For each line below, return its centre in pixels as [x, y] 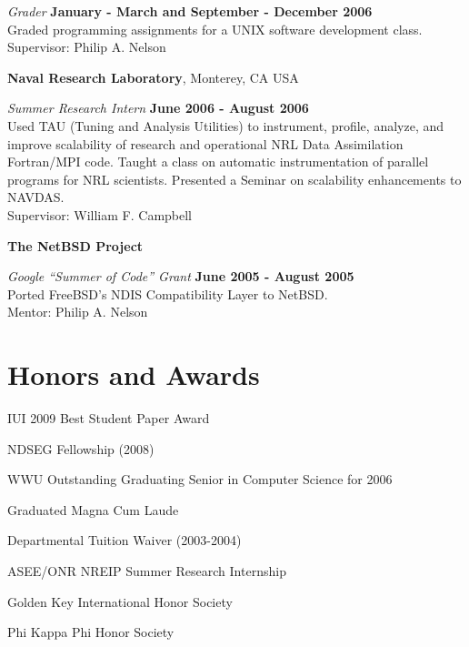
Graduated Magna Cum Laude [93, 509]
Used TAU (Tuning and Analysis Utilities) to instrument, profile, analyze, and [226, 125]
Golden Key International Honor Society [120, 601]
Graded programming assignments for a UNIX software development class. [215, 29]
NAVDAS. [36, 197]
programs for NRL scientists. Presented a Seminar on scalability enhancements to [234, 179]
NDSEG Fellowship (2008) [81, 448]
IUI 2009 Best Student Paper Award [109, 418]
